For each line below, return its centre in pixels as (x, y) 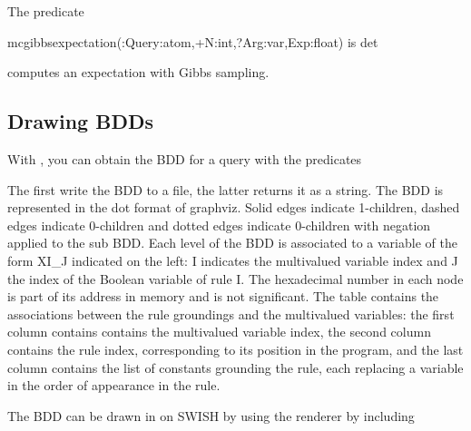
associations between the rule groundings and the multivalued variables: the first (231, 313)
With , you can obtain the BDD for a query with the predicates (185, 158)
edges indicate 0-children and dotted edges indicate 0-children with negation (219, 225)
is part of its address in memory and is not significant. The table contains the (223, 296)
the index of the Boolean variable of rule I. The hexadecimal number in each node (235, 278)
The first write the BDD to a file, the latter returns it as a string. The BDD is (226, 189)
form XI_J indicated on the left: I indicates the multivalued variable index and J (233, 260)
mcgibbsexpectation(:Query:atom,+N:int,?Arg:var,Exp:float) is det (193, 41)
